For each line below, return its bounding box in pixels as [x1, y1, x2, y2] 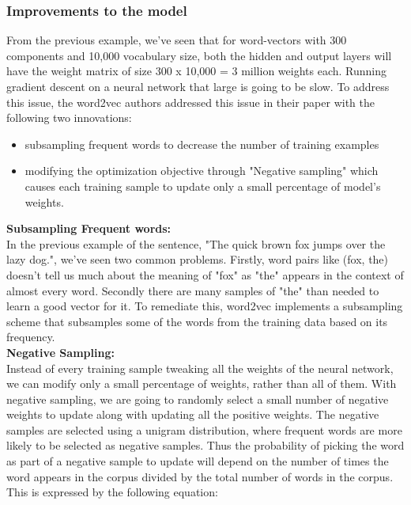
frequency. [6, 328, 55, 345]
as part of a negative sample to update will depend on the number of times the [6, 453, 389, 469]
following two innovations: [6, 109, 132, 126]
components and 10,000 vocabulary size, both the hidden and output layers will [6, 47, 392, 63]
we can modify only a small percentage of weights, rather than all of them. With [6, 375, 397, 392]
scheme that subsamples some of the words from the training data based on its [6, 313, 388, 329]
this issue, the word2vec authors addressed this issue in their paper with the [6, 93, 375, 110]
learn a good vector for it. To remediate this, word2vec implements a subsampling [6, 298, 403, 314]
